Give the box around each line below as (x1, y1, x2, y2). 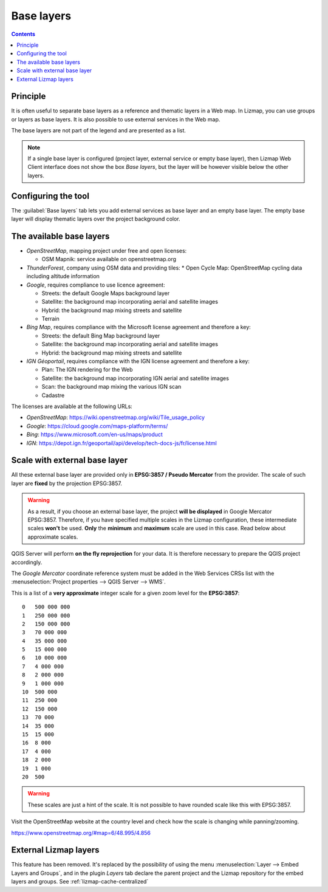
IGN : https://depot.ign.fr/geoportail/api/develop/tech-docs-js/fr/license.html (26, 439, 217, 446)
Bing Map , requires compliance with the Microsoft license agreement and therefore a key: (26, 324, 251, 331)
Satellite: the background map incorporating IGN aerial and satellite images (41, 374, 229, 382)
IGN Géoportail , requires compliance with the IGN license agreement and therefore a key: (26, 358, 250, 365)
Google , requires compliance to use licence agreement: (26, 281, 165, 288)
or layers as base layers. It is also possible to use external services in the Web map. (11, 115, 220, 123)
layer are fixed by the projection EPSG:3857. (11, 480, 123, 487)
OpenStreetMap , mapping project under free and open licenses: (26, 247, 187, 254)
